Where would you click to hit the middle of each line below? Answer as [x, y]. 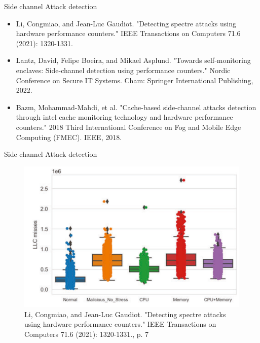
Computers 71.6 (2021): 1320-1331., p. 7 [87, 334]
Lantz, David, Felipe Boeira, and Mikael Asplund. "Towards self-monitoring [133, 60]
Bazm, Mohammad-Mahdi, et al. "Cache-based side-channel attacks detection [136, 107]
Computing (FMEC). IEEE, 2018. [69, 137]
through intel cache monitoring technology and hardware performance [124, 117]
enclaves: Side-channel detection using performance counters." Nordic [123, 70]
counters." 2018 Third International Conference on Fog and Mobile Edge [128, 127]
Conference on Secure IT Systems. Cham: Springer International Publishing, [135, 80]
